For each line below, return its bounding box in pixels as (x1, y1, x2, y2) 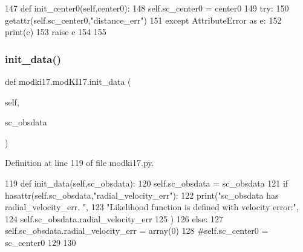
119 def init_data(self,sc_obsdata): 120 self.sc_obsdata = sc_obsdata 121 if (5, 176, 288, 189)
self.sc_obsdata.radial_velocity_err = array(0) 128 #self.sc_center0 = (5, 224, 269, 237)
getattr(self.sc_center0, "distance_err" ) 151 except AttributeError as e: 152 (5, 13, 282, 26)
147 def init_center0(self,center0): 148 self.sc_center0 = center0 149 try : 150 (5, 2, 289, 14)
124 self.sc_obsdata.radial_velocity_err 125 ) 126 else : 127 (5, 212, 223, 225)
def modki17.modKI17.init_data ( (5, 75, 131, 87)
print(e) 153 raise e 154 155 (5, 25, 106, 38)
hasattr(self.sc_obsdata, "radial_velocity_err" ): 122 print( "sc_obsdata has (5, 188, 279, 201)
